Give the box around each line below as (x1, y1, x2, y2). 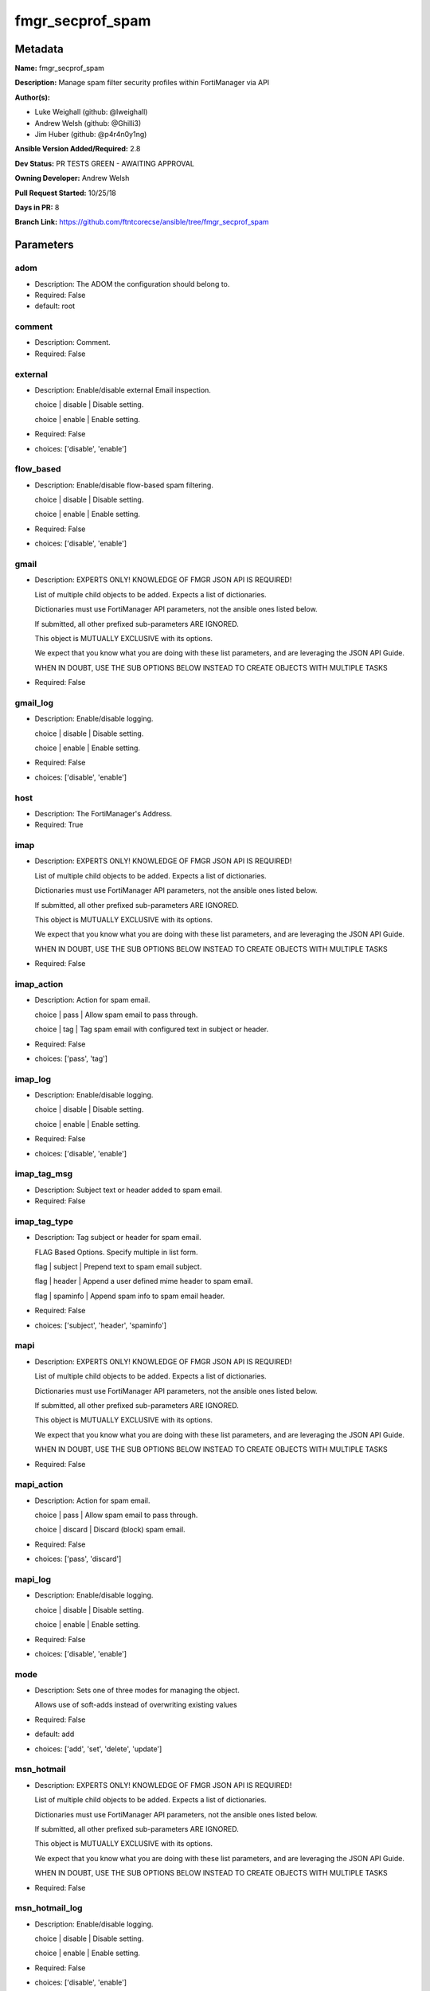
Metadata (14, 42, 64, 56)
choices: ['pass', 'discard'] (34, 1554, 122, 1564)
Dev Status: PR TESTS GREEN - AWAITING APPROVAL (14, 158, 195, 168)
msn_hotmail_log (14, 1903, 83, 1914)
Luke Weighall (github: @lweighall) (34, 108, 148, 117)
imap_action (14, 978, 64, 989)
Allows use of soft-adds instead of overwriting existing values (34, 1700, 238, 1710)
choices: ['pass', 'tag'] (34, 1054, 107, 1063)
